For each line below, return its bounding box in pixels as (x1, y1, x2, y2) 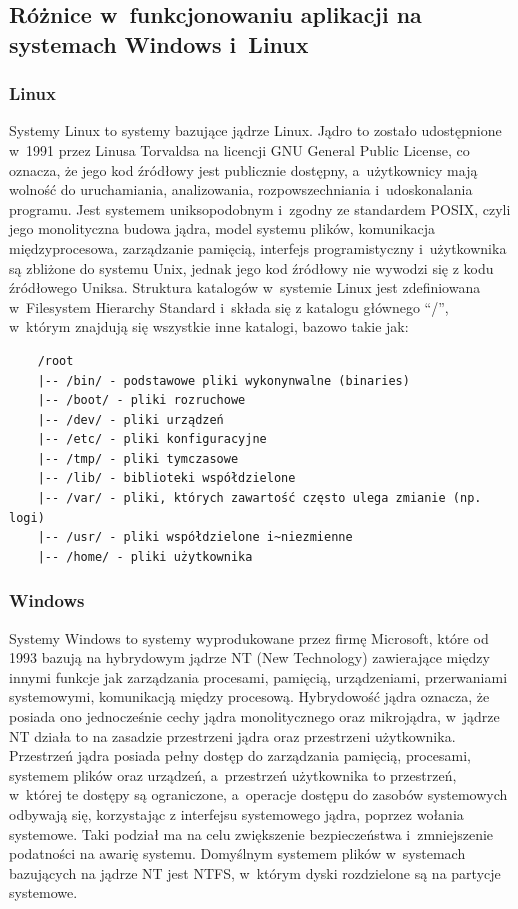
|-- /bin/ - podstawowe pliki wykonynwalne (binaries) (37, 373, 410, 388)
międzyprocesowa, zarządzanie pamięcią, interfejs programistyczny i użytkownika (9, 237, 507, 258)
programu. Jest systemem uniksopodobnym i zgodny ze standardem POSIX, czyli (9, 198, 511, 219)
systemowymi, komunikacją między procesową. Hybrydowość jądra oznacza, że (9, 686, 490, 707)
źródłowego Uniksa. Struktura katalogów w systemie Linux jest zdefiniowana (9, 277, 481, 298)
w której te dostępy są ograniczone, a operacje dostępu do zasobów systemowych (9, 784, 508, 805)
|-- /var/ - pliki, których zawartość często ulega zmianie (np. (37, 491, 482, 506)
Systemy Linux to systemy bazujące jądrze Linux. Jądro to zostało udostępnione (9, 120, 502, 141)
